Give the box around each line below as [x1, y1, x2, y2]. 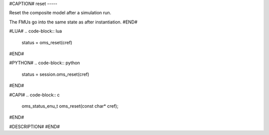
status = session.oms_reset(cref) [21, 71, 90, 77]
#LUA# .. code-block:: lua [9, 28, 62, 34]
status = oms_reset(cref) [21, 39, 72, 45]
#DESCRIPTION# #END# [9, 124, 60, 130]
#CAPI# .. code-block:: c [9, 92, 60, 98]
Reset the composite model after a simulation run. [9, 10, 112, 16]
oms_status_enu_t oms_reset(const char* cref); [21, 103, 119, 109]
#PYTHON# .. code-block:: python [9, 60, 80, 66]
